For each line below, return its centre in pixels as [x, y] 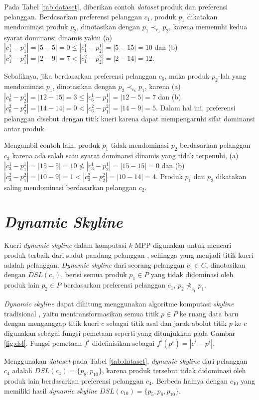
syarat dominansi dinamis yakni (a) [58, 37]
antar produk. [25, 128]
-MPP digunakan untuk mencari [182, 245]
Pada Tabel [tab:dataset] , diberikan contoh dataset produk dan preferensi [116, 6]
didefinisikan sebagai [123, 343]
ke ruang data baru [209, 313]
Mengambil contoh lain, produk [52, 145]
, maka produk [187, 76]
